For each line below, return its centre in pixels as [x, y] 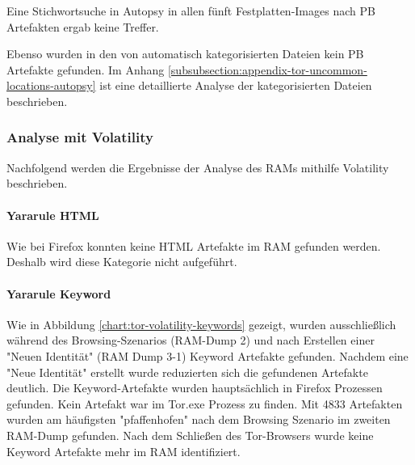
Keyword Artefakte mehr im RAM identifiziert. [124, 451]
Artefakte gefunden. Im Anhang [86, 69]
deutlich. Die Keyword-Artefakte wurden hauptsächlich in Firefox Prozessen [195, 388]
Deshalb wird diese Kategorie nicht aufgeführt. [122, 262]
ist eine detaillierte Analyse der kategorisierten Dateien [236, 85]
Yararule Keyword [59, 293]
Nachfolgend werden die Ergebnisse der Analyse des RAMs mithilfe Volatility [198, 167]
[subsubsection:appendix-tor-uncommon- [267, 69]
